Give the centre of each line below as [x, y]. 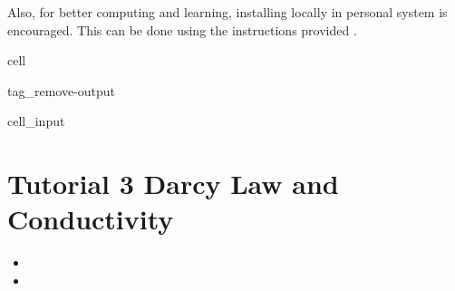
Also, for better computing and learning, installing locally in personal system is [227, 12]
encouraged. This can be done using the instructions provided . [182, 29]
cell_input [36, 121]
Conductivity [91, 219]
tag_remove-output [62, 90]
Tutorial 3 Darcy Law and [173, 184]
